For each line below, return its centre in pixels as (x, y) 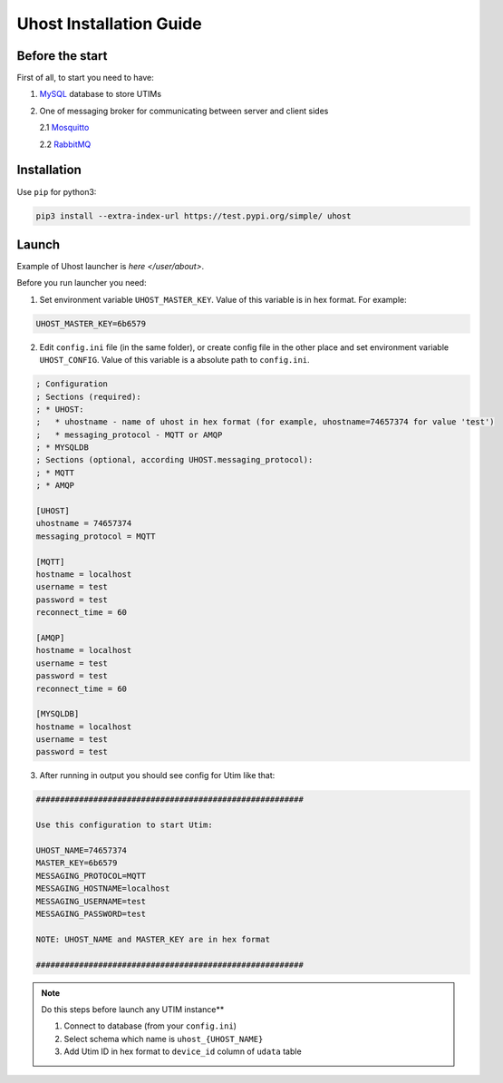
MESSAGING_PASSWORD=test (91, 913)
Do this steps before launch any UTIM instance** (133, 1009)
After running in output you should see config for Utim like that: (157, 776)
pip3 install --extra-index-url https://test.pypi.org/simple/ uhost (193, 216)
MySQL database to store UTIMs (101, 94)
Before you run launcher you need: (82, 283)
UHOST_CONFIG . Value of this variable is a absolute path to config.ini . (174, 360)
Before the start (62, 56)
